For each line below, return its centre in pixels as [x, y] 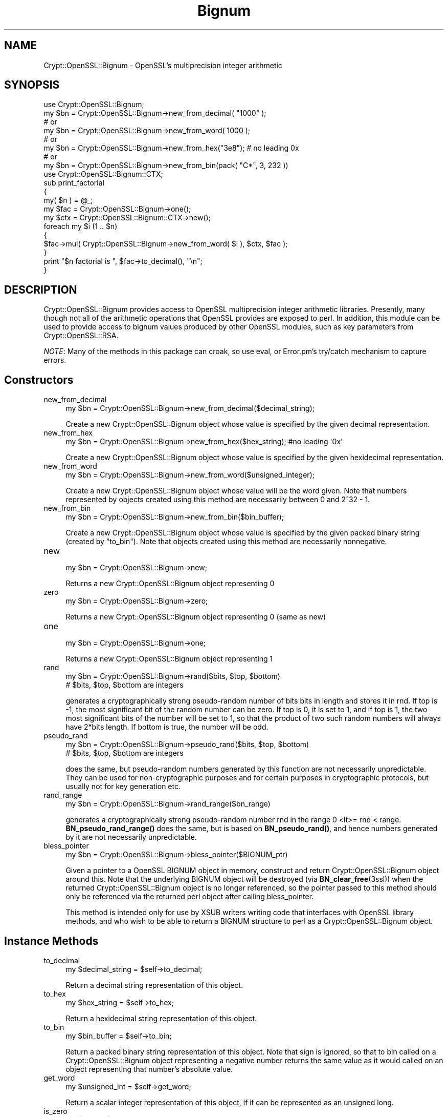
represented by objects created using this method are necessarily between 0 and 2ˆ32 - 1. [218, 500]
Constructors [39, 380]
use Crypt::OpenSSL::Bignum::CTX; [103, 174]
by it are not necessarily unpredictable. [131, 837]
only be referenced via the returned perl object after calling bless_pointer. [190, 897]
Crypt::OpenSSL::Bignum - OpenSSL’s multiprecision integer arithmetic [163, 65]
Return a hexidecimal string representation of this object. [161, 1018]
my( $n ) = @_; [68, 200]
